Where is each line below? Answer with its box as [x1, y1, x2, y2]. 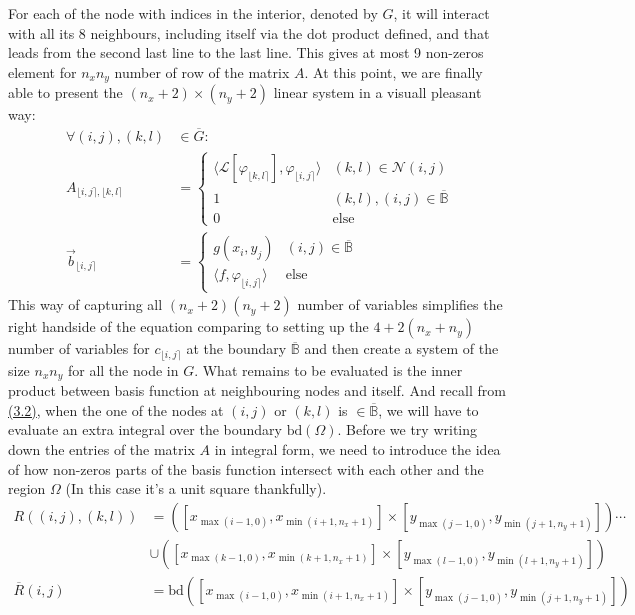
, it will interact [393, 3, 490, 23]
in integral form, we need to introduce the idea [214, 439, 501, 460]
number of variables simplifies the [297, 294, 503, 315]
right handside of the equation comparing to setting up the [8, 316, 369, 337]
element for [8, 61, 77, 82]
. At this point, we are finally [304, 61, 483, 82]
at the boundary [186, 338, 287, 359]
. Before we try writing [337, 419, 478, 440]
